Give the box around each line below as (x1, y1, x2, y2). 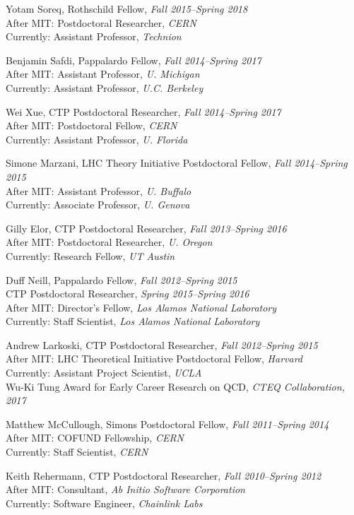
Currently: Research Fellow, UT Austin (6, 248, 175, 263)
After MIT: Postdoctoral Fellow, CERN (6, 118, 177, 133)
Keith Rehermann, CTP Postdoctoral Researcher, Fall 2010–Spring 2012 (6, 468, 321, 483)
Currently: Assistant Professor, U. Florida (6, 131, 188, 146)
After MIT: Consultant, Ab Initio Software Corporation (6, 482, 245, 497)
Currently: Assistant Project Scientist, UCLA (6, 365, 202, 380)
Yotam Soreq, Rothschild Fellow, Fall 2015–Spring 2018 (6, 1, 248, 16)
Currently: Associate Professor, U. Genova (6, 197, 190, 212)
